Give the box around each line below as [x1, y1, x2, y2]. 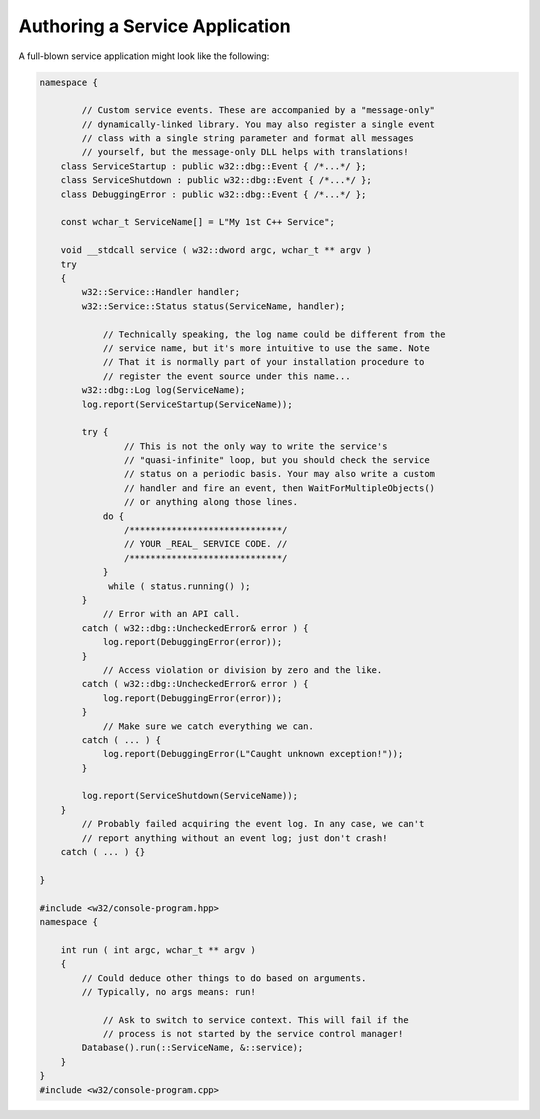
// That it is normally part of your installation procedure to [102, 356, 425, 368]
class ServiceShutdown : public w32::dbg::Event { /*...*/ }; [60, 175, 372, 186]
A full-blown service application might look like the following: [18, 50, 270, 62]
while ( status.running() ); [108, 580, 251, 592]
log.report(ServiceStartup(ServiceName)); [81, 398, 294, 410]
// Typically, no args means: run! [81, 986, 257, 997]
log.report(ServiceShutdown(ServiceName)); [81, 790, 299, 802]
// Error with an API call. [102, 608, 240, 620]
